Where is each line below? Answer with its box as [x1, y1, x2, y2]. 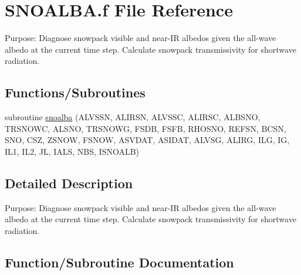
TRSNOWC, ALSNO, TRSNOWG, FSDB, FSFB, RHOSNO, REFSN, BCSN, [5, 122, 286, 134]
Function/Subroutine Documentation [5, 253, 234, 271]
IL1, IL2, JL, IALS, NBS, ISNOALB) [5, 145, 140, 157]
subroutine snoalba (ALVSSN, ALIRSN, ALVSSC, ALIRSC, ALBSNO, [5, 111, 261, 123]
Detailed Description [5, 174, 133, 192]
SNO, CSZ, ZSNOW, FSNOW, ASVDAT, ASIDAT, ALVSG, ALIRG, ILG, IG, [5, 134, 290, 146]
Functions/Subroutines [5, 83, 146, 101]
